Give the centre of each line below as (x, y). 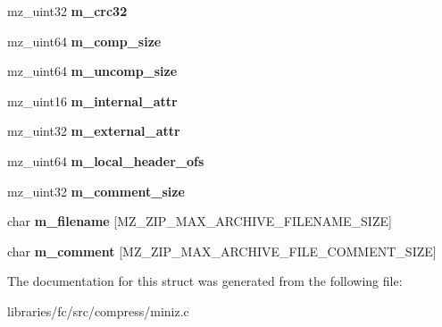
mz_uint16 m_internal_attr (92, 101)
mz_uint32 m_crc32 (67, 11)
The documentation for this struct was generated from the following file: (205, 281)
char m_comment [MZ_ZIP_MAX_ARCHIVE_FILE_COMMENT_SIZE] (222, 251)
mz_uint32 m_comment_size (96, 191)
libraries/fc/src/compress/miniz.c (98, 310)
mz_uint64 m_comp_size (84, 41)
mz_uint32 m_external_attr (94, 131)
